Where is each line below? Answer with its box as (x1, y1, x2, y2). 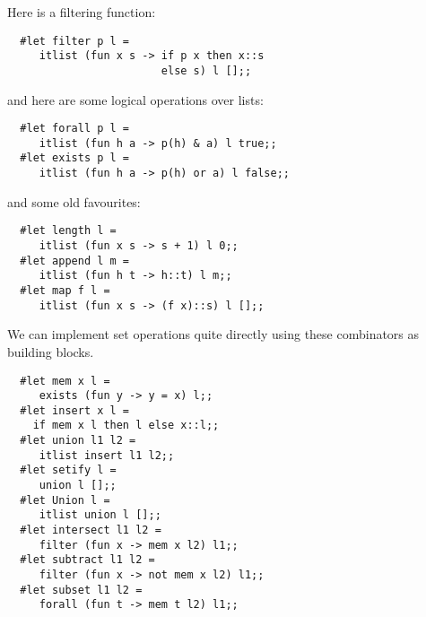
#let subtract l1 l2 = (20, 553, 155, 567)
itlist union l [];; (39, 508, 161, 522)
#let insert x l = (20, 404, 130, 417)
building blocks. (7, 342, 94, 361)
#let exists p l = (20, 152, 130, 165)
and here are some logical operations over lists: (7, 90, 264, 109)
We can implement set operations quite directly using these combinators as (7, 325, 420, 343)
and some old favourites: (7, 192, 141, 211)
